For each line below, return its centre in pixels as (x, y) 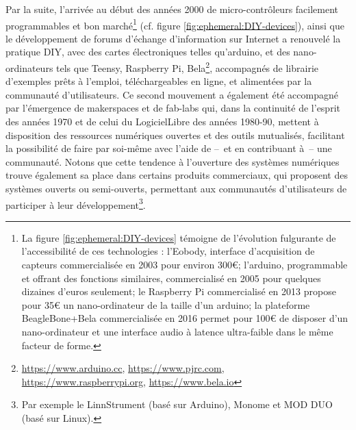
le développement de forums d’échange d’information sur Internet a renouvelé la (173, 38)
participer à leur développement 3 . (76, 203)
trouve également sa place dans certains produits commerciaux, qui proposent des (177, 175)
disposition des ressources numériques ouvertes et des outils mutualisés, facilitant (175, 135)
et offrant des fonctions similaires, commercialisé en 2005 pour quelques (171, 278)
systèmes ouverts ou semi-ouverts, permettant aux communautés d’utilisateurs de (176, 189)
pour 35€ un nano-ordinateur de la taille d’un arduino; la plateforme (166, 304)
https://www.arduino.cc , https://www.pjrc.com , (123, 368)
